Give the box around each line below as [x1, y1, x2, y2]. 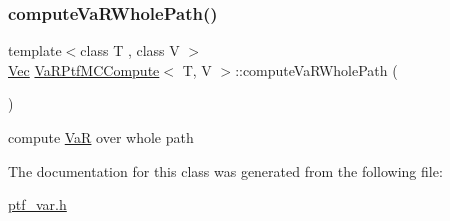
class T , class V [80, 40, 180, 61]
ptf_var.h [8, 194, 67, 215]
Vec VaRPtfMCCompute [8, 59, 160, 80]
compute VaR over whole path [8, 127, 194, 147]
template [8, 40, 62, 61]
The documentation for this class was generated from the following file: [8, 160, 443, 181]
